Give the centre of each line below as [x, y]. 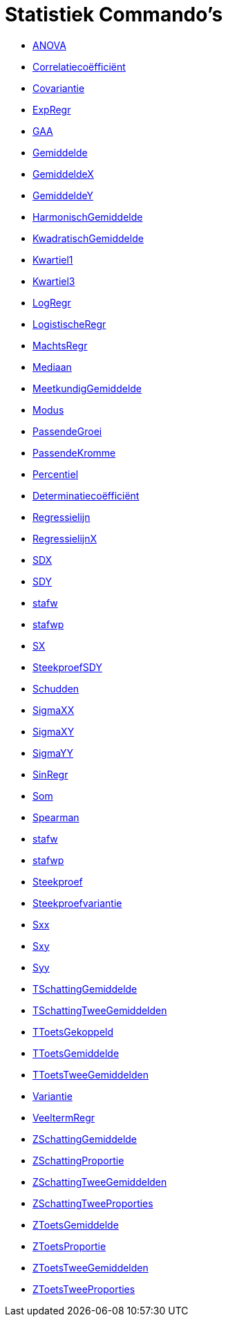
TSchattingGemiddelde [85, 989]
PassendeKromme [74, 452]
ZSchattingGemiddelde [85, 1139]
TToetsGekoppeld [73, 1031]
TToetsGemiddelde [76, 1053]
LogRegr [52, 302]
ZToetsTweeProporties [84, 1289]
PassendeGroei [67, 431]
